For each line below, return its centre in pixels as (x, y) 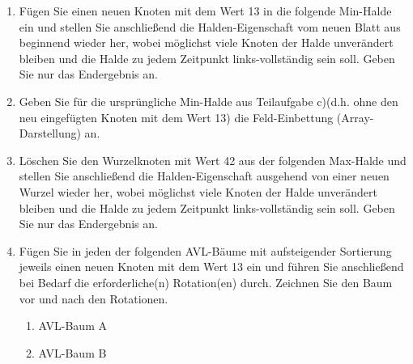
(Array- (355, 117)
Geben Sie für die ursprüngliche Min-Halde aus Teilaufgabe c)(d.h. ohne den (209, 101)
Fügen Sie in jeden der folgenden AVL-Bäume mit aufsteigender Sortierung (205, 250)
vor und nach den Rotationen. (94, 298)
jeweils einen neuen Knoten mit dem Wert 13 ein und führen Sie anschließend (211, 267)
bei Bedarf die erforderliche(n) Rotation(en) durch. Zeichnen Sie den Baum (206, 282)
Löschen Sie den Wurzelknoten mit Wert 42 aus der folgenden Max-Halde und (213, 160)
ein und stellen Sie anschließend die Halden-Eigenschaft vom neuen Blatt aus (210, 26)
